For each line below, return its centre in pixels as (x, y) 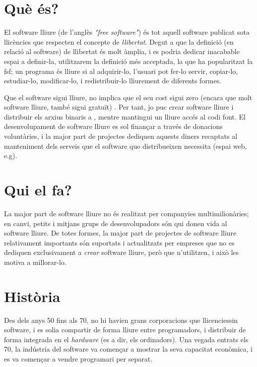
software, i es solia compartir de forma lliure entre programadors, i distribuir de (125, 330)
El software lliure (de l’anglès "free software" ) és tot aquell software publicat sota (127, 32)
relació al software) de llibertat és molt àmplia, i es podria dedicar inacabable (122, 51)
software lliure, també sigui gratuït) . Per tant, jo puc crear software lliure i (119, 107)
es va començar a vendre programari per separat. (78, 359)
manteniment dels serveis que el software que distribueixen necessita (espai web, (126, 146)
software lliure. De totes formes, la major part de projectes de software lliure (120, 233)
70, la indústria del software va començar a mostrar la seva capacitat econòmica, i (128, 349)
